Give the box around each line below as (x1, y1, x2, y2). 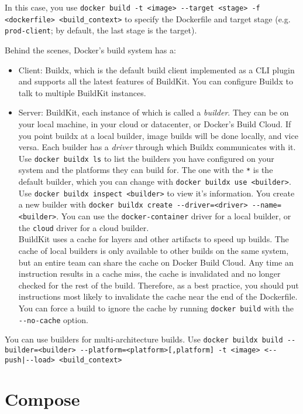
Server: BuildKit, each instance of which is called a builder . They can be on (18, 106, 289, 118)
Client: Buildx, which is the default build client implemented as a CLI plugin (18, 63, 295, 76)
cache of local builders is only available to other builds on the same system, (18, 244, 289, 256)
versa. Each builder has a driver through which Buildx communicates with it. (18, 141, 296, 153)
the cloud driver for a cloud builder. (18, 221, 149, 233)
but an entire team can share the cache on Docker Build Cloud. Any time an (18, 256, 294, 268)
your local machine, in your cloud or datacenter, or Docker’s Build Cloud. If (18, 117, 291, 130)
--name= (252, 201, 281, 210)
